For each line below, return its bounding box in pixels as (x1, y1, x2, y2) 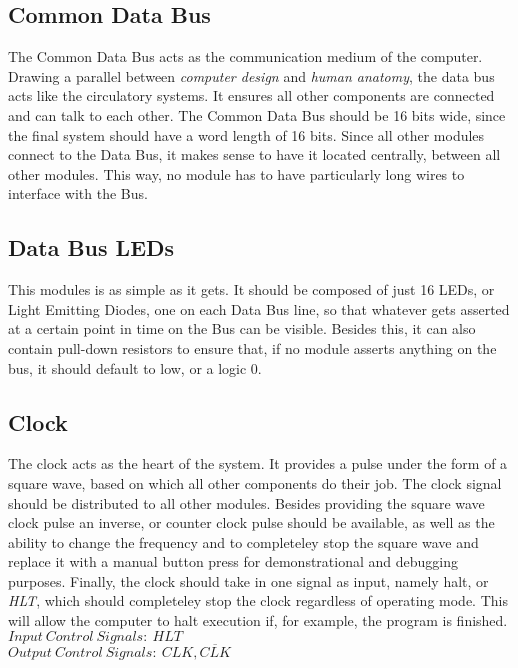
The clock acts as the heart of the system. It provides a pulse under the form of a (8, 453, 508, 474)
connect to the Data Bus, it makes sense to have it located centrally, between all (8, 144, 501, 165)
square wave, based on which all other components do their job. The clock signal (8, 472, 502, 493)
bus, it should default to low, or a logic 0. (8, 357, 262, 378)
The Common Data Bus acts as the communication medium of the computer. (8, 46, 483, 67)
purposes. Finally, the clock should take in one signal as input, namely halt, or (8, 570, 489, 591)
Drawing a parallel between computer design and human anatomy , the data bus (8, 65, 495, 86)
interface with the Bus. (8, 183, 148, 204)
